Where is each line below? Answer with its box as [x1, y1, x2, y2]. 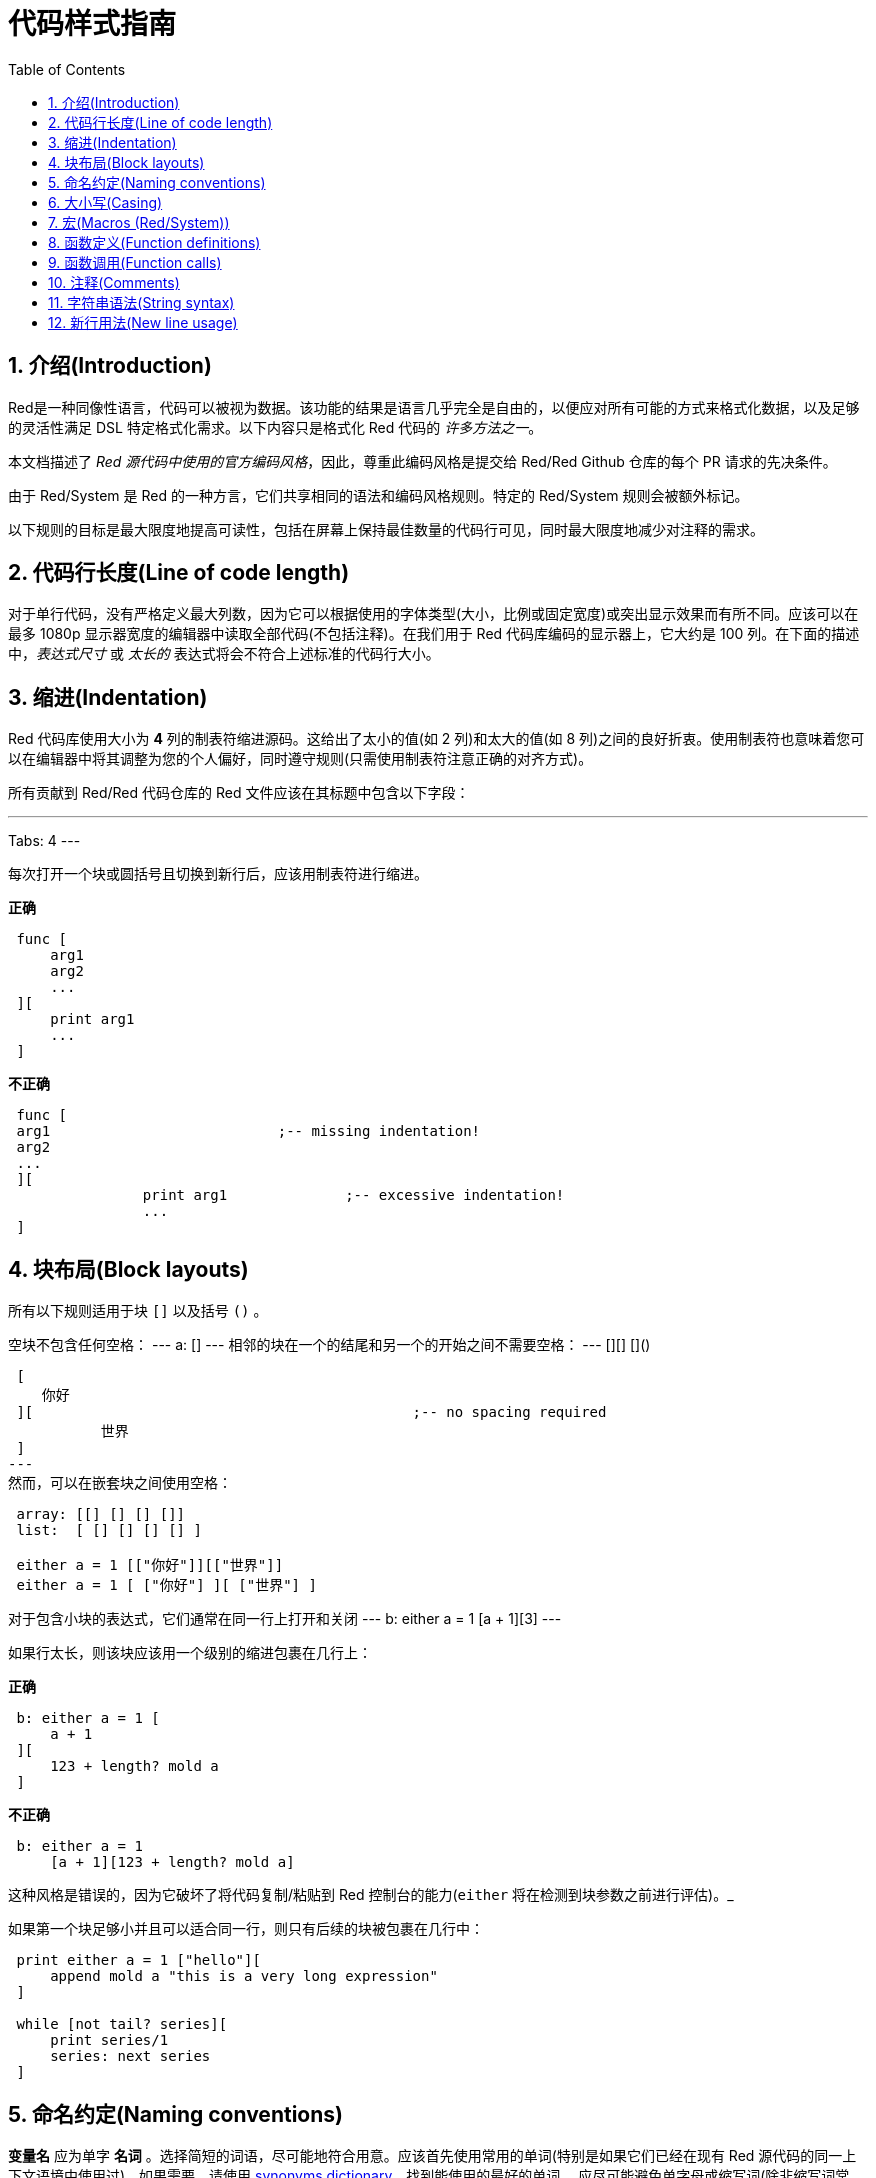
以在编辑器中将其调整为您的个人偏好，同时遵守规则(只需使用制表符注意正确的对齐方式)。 [8, 750, 593, 768]
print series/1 [50, 2032, 169, 2049]
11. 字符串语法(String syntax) [48, 293, 235, 311]
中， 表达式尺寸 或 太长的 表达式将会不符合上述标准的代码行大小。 [8, 645, 440, 663]
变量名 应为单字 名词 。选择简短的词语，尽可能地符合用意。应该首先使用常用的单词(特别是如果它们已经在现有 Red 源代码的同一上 [8, 2146, 857, 2164]
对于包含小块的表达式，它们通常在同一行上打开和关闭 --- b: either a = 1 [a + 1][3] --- [8, 1610, 562, 1628]
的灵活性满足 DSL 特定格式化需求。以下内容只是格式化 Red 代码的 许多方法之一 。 [8, 418, 543, 436]
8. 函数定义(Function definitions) [48, 233, 261, 251]
